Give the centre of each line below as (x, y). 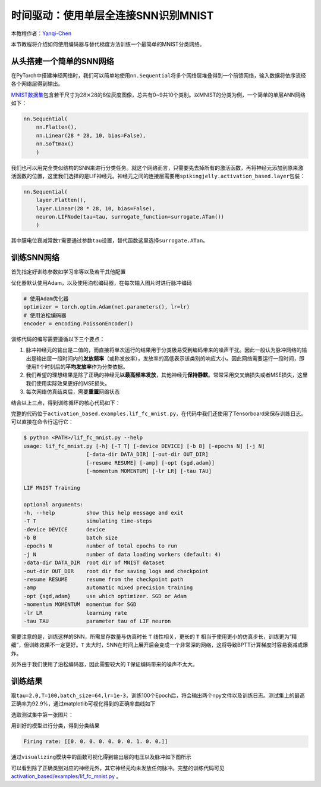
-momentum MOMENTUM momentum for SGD (80, 604)
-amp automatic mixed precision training (108, 588)
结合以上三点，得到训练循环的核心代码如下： (66, 403)
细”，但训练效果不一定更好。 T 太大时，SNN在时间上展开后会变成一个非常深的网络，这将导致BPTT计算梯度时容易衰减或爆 (160, 645)
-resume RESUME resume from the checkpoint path (103, 580)
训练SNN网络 (35, 258)
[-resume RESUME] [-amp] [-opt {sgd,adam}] (151, 463)
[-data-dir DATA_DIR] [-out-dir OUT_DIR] (147, 455)
